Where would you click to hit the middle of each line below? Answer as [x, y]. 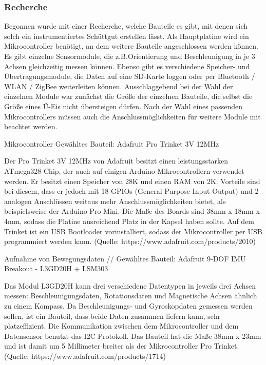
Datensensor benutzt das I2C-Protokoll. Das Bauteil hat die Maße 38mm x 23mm [133, 336]
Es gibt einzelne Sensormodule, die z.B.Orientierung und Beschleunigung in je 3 [130, 56]
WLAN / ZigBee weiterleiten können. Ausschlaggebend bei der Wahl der [119, 86]
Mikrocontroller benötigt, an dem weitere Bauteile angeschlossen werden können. [131, 46]
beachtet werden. [31, 126]
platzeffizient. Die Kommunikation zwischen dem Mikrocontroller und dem [121, 326]
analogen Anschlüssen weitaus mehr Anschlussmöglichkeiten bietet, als [115, 201]
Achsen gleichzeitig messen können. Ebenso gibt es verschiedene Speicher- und [127, 66]
